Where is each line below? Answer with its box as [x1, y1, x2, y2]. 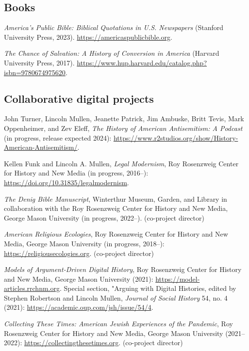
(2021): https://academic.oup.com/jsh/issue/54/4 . [4, 302, 153, 312]
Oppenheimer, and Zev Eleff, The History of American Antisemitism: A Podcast [4, 123, 243, 133]
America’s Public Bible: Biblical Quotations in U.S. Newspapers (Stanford [4, 22, 223, 32]
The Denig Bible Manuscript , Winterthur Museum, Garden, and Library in [4, 193, 227, 204]
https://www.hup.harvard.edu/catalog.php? [77, 57, 207, 67]
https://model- [155, 273, 200, 284]
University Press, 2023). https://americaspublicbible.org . [4, 32, 172, 42]
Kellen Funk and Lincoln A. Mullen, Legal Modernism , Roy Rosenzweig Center [4, 158, 239, 168]
